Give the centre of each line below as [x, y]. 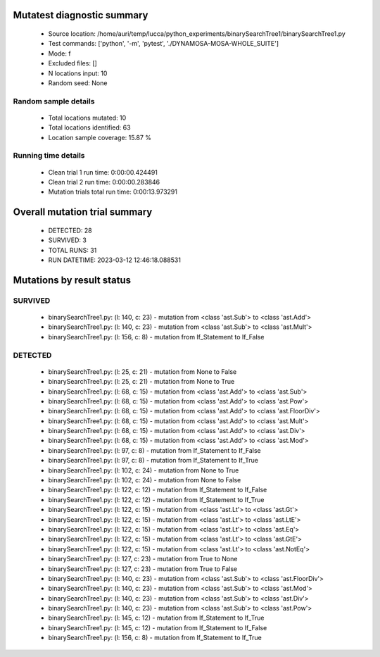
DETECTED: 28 [70, 230]
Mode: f [59, 54]
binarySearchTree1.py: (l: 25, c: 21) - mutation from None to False [142, 371]
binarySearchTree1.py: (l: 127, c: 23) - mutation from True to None [143, 559]
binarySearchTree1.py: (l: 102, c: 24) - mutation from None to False [145, 480]
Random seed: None [78, 83]
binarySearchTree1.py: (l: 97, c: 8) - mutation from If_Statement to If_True [153, 461]
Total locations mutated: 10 [87, 118]
